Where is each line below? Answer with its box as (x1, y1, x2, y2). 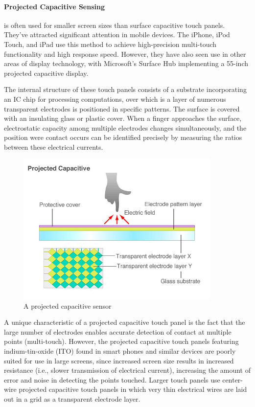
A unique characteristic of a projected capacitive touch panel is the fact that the (4, 317, 245, 327)
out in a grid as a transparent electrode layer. (4, 393, 140, 404)
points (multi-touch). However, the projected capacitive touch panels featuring (4, 336, 239, 346)
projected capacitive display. (4, 68, 89, 78)
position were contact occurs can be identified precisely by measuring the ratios (4, 132, 242, 142)
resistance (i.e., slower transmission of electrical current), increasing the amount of (4, 365, 251, 375)
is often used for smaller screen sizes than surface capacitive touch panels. (4, 20, 225, 30)
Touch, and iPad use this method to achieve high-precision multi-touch (4, 39, 217, 49)
